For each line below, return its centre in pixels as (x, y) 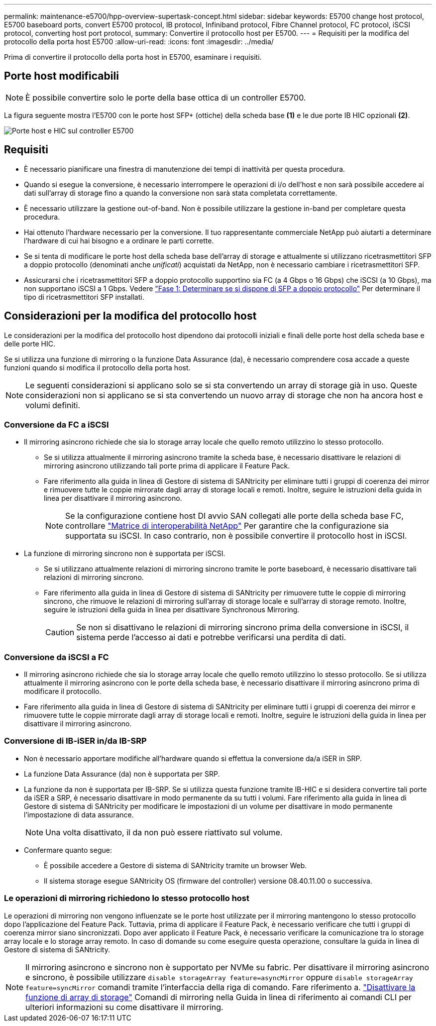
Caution (60, 632)
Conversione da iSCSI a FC (56, 657)
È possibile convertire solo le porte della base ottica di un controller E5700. (166, 97)
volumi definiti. (53, 405)
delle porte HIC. (30, 343)
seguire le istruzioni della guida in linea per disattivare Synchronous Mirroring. (172, 610)
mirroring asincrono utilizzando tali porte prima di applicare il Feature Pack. (167, 466)
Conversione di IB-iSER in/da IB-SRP (75, 741)
